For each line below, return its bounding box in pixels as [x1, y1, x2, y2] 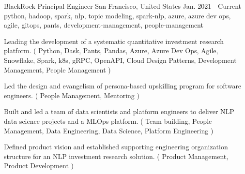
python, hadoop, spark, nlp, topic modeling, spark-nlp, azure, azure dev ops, [4, 10, 231, 20]
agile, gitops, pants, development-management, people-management [4, 20, 203, 30]
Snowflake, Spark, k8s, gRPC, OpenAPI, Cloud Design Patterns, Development [4, 55, 237, 65]
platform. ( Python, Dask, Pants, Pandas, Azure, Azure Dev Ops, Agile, [4, 45, 218, 56]
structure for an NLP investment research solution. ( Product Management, [4, 151, 229, 161]
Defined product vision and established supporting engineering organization [4, 142, 228, 152]
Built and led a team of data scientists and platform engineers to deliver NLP [4, 106, 234, 116]
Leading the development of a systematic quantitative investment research [4, 36, 224, 46]
